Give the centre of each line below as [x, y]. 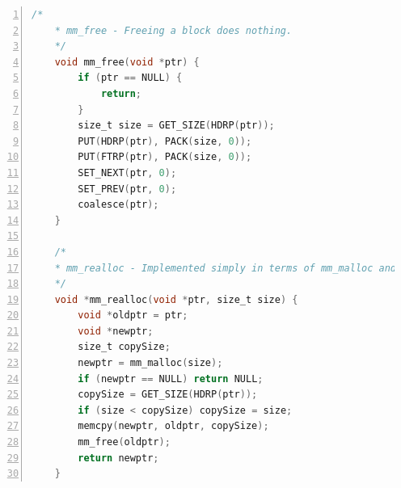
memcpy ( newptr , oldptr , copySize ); [173, 426]
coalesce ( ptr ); [118, 205]
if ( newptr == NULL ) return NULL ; [171, 379]
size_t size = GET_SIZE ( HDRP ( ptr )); [176, 126]
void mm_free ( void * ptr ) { [127, 62]
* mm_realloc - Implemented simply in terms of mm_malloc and [226, 268]
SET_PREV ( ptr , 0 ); [127, 189]
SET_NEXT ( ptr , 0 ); [127, 172]
